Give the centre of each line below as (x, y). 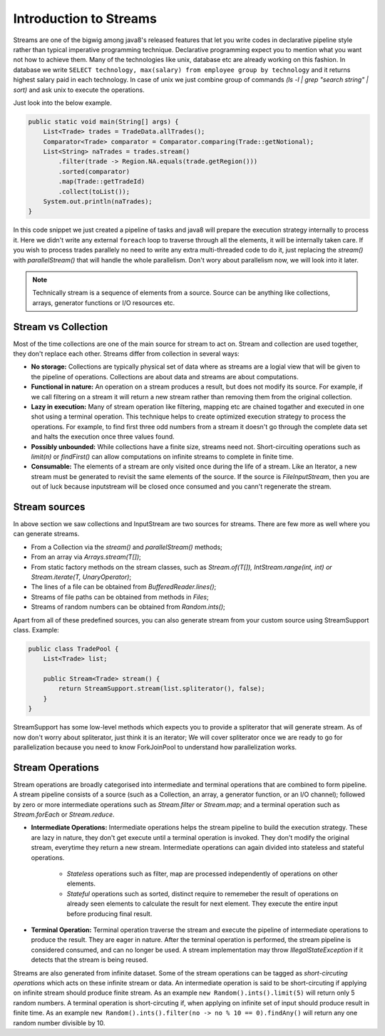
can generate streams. (46, 534)
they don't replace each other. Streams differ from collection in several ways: (127, 354)
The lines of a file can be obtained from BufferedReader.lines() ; (124, 587)
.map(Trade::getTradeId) (102, 181)
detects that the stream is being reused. (89, 960)
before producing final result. (109, 913)
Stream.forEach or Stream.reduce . (64, 815)
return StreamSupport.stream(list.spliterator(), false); (161, 689)
